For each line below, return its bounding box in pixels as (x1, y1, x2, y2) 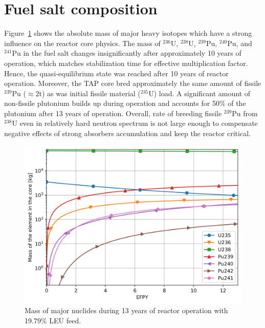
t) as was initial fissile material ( (39, 88, 141, 98)
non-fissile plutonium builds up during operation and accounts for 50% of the (4, 98, 246, 108)
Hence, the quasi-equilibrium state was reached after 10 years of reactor (4, 68, 229, 78)
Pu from (232, 107, 258, 118)
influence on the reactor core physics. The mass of (4, 37, 161, 48)
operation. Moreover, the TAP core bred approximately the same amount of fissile (4, 78, 261, 89)
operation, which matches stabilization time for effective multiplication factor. (4, 57, 248, 68)
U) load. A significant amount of (148, 88, 251, 98)
